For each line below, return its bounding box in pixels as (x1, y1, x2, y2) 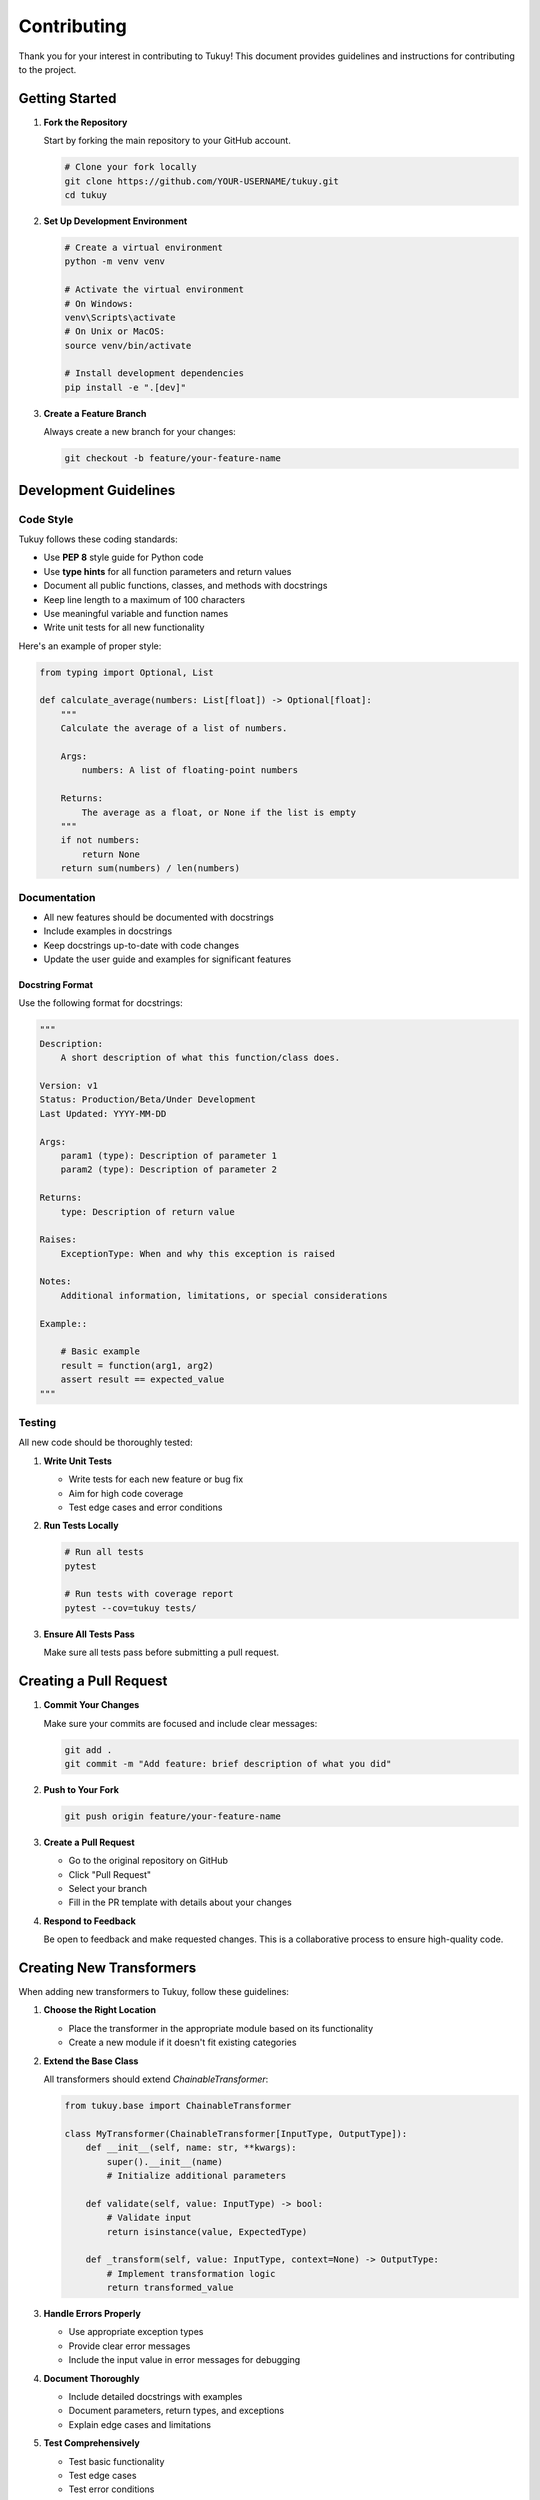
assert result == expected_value (60, 1374, 225, 1385)
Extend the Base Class (43, 2055, 139, 2067)
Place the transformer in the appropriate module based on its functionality (68, 2022, 374, 2034)
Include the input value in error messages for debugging (68, 2354, 301, 2366)
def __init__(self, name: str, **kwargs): (85, 2142, 297, 2154)
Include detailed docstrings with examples (68, 2391, 243, 2403)
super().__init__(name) (106, 2156, 224, 2167)
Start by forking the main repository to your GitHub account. (43, 135, 292, 147)
